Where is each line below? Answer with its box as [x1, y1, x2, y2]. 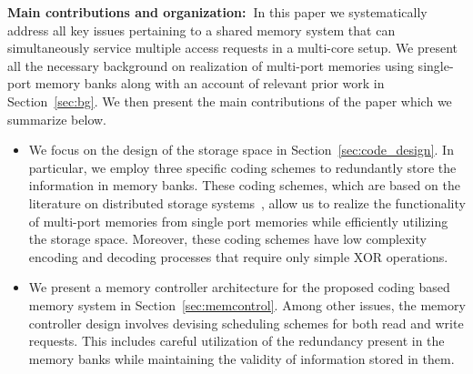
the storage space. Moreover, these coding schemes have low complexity [28, 229, 427, 248]
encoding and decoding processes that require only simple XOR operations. [28, 247, 448, 266]
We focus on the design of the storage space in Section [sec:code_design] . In [28, 140, 454, 159]
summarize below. [7, 109, 106, 128]
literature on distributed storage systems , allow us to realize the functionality [28, 193, 466, 212]
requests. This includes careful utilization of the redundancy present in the [28, 331, 445, 350]
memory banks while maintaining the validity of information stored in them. [28, 349, 455, 368]
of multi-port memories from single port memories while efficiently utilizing [28, 211, 448, 230]
